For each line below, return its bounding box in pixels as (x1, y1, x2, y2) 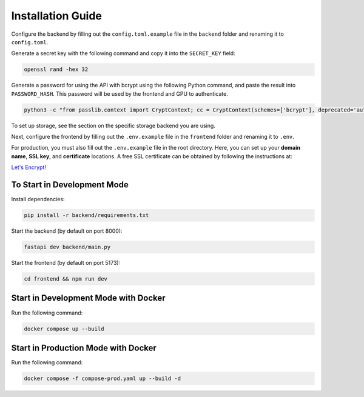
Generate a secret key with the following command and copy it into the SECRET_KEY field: (11, 50, 236, 57)
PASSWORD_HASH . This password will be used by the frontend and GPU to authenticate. (11, 90, 229, 97)
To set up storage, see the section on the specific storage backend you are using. (11, 122, 215, 129)
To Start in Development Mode (11, 179, 129, 190)
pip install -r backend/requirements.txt (24, 212, 149, 219)
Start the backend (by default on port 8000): (11, 227, 123, 235)
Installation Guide (11, 9, 103, 22)
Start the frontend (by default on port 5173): (11, 259, 121, 267)
